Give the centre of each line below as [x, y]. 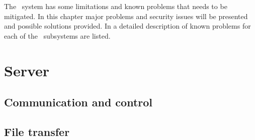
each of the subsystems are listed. [57, 35]
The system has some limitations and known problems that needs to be [116, 6]
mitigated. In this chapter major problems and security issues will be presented [126, 16]
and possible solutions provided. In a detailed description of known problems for [127, 26]
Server [27, 70]
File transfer [37, 131]
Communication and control [78, 102]
